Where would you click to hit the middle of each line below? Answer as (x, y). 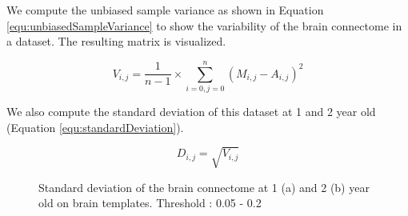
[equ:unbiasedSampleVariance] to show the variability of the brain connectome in (204, 25)
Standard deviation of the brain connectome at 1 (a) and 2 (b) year (204, 187)
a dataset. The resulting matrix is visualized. (116, 41)
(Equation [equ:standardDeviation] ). (95, 127)
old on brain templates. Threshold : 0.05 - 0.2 (150, 203)
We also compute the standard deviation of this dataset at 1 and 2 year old (191, 111)
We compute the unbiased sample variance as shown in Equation (165, 10)
